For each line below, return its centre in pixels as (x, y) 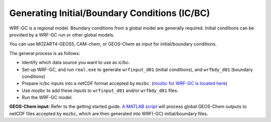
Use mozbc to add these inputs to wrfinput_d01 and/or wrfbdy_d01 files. (100, 90)
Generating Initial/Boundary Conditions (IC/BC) (110, 13)
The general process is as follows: (45, 53)
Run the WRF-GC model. (47, 97)
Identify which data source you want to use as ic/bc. (76, 62)
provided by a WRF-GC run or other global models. (62, 34)
